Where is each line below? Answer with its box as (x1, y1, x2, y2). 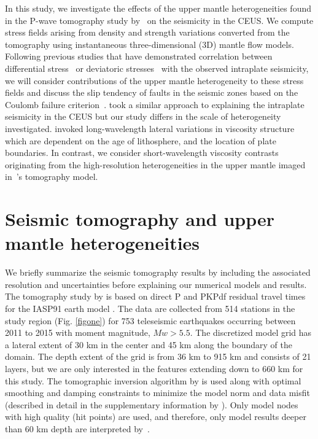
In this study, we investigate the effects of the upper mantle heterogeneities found (5, 2, 311, 14)
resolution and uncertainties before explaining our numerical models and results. (5, 278, 307, 290)
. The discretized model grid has (190, 326, 312, 339)
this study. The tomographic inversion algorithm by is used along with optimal (5, 374, 301, 387)
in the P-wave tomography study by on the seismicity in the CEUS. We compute (5, 14, 314, 26)
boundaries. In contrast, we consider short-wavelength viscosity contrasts (5, 146, 279, 159)
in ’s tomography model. (5, 170, 98, 183)
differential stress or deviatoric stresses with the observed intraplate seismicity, (5, 61, 309, 74)
